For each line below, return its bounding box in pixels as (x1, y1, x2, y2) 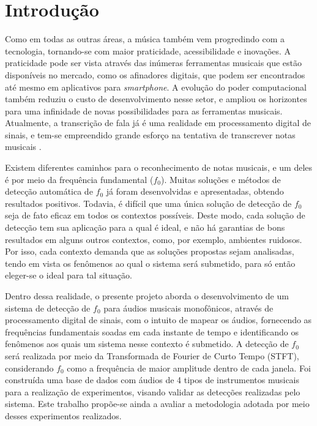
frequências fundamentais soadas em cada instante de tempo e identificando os (5, 325, 299, 338)
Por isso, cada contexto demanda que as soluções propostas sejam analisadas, (5, 245, 294, 258)
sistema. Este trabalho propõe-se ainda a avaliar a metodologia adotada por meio (5, 397, 310, 410)
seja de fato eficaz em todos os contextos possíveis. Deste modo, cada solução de (5, 209, 305, 222)
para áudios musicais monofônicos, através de (103, 301, 274, 314)
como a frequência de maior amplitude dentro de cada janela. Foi (67, 361, 311, 374)
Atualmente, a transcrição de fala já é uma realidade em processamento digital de (5, 116, 311, 129)
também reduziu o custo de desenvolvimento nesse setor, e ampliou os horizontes (5, 92, 307, 105)
